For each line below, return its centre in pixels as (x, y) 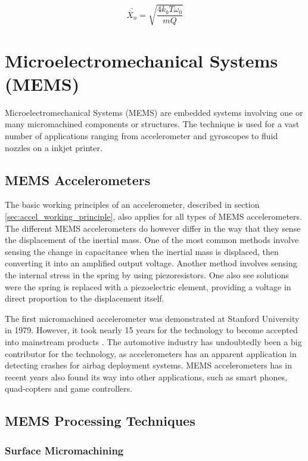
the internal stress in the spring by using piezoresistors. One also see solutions (147, 275)
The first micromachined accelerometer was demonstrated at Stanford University (152, 318)
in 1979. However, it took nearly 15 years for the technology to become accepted (151, 330)
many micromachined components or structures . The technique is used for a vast (152, 124)
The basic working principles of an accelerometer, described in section (132, 205)
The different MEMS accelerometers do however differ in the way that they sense (153, 228)
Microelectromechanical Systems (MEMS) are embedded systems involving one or (154, 112)
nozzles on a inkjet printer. (54, 147)
